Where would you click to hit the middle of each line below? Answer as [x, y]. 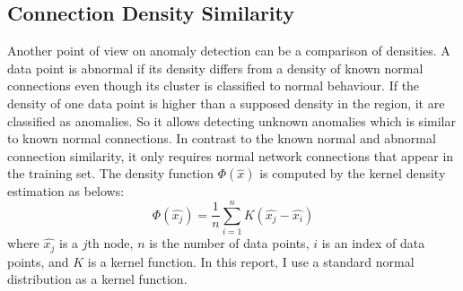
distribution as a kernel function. [97, 279]
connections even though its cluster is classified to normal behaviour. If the [214, 86]
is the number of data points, [229, 243]
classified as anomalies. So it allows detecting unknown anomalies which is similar [231, 120]
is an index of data [373, 243]
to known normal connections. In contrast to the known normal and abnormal [222, 138]
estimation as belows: [66, 191]
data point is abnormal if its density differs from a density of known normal [215, 68]
